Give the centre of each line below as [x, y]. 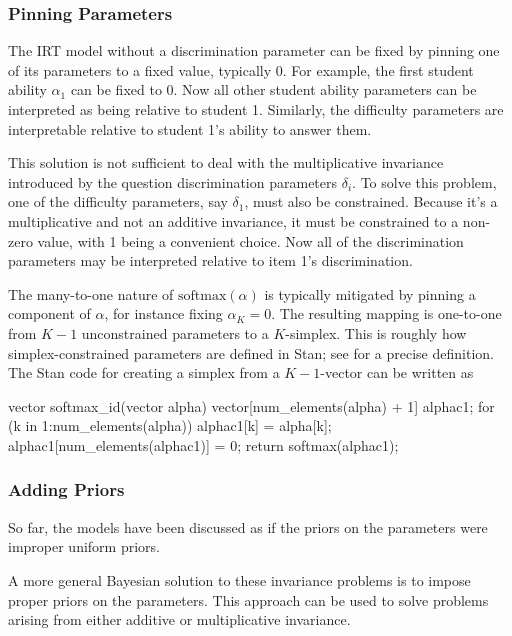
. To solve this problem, [424, 181]
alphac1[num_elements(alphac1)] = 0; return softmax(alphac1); [203, 444]
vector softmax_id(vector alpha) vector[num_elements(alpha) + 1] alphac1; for [251, 405]
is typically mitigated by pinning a [370, 293]
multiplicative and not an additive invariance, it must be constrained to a [233, 220]
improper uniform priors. [84, 546]
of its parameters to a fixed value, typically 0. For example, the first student [241, 69]
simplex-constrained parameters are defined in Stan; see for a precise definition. [251, 352]
